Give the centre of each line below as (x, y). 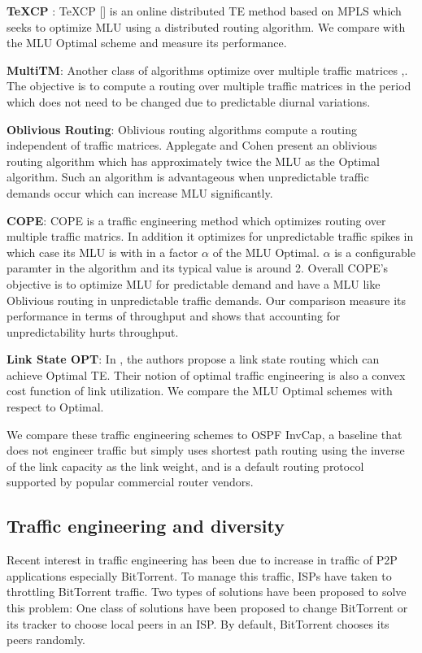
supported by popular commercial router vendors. (130, 482)
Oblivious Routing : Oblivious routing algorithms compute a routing (182, 129)
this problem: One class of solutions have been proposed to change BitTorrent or (207, 608)
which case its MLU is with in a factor (102, 252)
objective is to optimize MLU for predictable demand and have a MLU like (194, 283)
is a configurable (375, 252)
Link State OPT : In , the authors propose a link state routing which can (193, 359)
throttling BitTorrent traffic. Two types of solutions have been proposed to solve (207, 592)
